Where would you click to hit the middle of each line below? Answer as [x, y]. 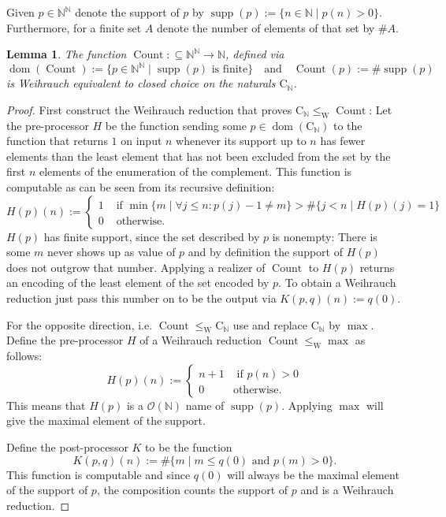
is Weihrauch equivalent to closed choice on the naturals [141, 83]
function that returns [57, 141]
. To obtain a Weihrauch [337, 283]
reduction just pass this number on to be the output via [141, 298]
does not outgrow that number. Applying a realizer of [136, 267]
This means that [46, 405]
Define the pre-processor [65, 340]
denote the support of [127, 12]
